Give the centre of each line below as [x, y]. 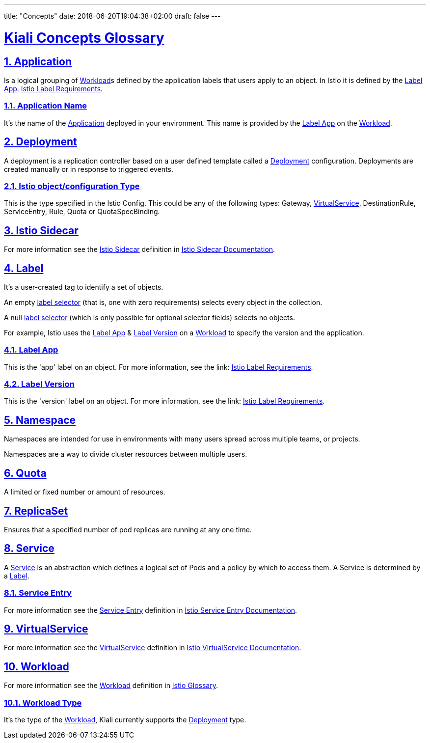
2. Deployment [40, 142]
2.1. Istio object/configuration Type [72, 186]
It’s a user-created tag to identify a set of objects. [84, 287]
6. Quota [25, 473]
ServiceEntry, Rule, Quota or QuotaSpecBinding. [82, 212]
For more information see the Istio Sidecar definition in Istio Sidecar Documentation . [140, 249]
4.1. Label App [31, 350]
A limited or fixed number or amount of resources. [85, 492]
